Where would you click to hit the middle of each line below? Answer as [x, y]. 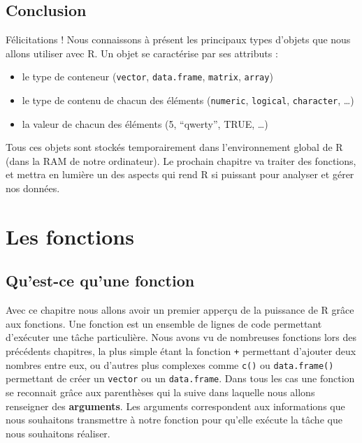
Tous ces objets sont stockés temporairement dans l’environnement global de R [174, 147]
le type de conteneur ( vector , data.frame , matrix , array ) [147, 77]
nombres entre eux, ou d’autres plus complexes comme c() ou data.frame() [170, 364]
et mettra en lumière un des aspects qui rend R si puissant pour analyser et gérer [180, 174]
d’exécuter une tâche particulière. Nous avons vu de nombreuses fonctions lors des [181, 337]
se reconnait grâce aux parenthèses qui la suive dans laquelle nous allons [160, 392]
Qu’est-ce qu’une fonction [100, 281]
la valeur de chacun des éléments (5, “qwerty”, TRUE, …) [145, 123]
